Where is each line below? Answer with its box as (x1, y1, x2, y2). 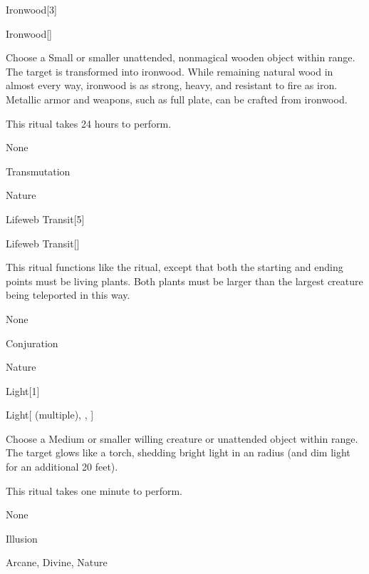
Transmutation (6, 163, 71, 178)
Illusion (6, 531, 38, 545)
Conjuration (6, 335, 58, 350)
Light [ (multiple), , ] (6, 407, 94, 422)
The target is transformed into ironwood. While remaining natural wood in (6, 63, 333, 78)
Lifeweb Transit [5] (6, 211, 85, 226)
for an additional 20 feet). (6, 459, 118, 474)
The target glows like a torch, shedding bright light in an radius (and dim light (6, 445, 350, 460)
